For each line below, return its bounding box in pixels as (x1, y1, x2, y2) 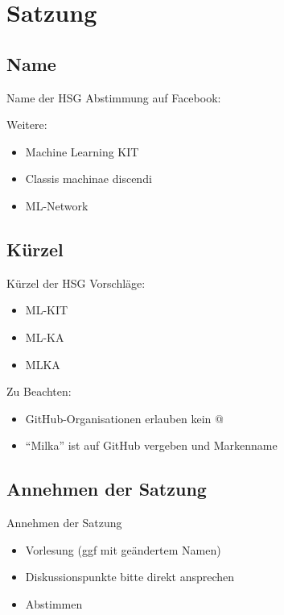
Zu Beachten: (6, 383, 72, 400)
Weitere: (6, 116, 47, 133)
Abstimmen (25, 595, 83, 612)
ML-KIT (25, 301, 68, 318)
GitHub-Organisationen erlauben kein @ (25, 409, 224, 426)
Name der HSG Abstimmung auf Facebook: (6, 89, 221, 106)
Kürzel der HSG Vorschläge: (6, 274, 146, 291)
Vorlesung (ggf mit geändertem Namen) (25, 541, 221, 558)
